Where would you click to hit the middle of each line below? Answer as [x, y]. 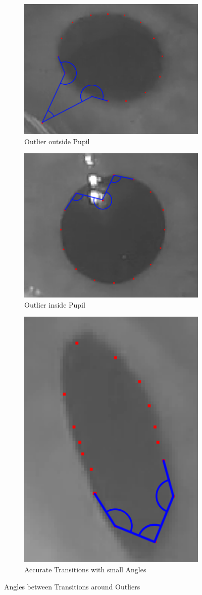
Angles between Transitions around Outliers [72, 586]
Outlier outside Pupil [57, 141]
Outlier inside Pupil [55, 304]
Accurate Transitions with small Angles [85, 570]
